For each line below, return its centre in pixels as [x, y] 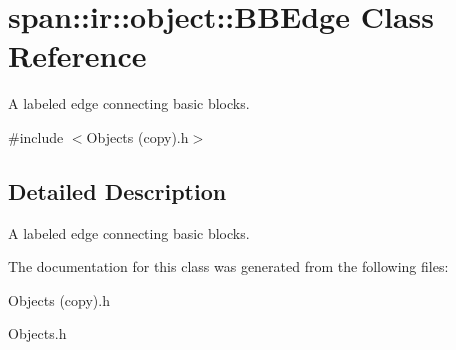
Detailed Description [117, 190]
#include [36, 136]
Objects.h [37, 333]
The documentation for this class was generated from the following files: [228, 266]
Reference [77, 55]
